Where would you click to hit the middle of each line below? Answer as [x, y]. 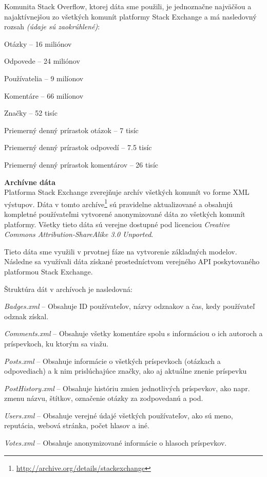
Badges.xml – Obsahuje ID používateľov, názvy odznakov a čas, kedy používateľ [130, 306]
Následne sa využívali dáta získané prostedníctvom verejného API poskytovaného [132, 261]
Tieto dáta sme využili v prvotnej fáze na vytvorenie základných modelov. [121, 251]
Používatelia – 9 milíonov [44, 78]
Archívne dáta [30, 182]
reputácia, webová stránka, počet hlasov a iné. [77, 425]
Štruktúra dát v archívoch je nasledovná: [68, 289]
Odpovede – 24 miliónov [42, 61]
